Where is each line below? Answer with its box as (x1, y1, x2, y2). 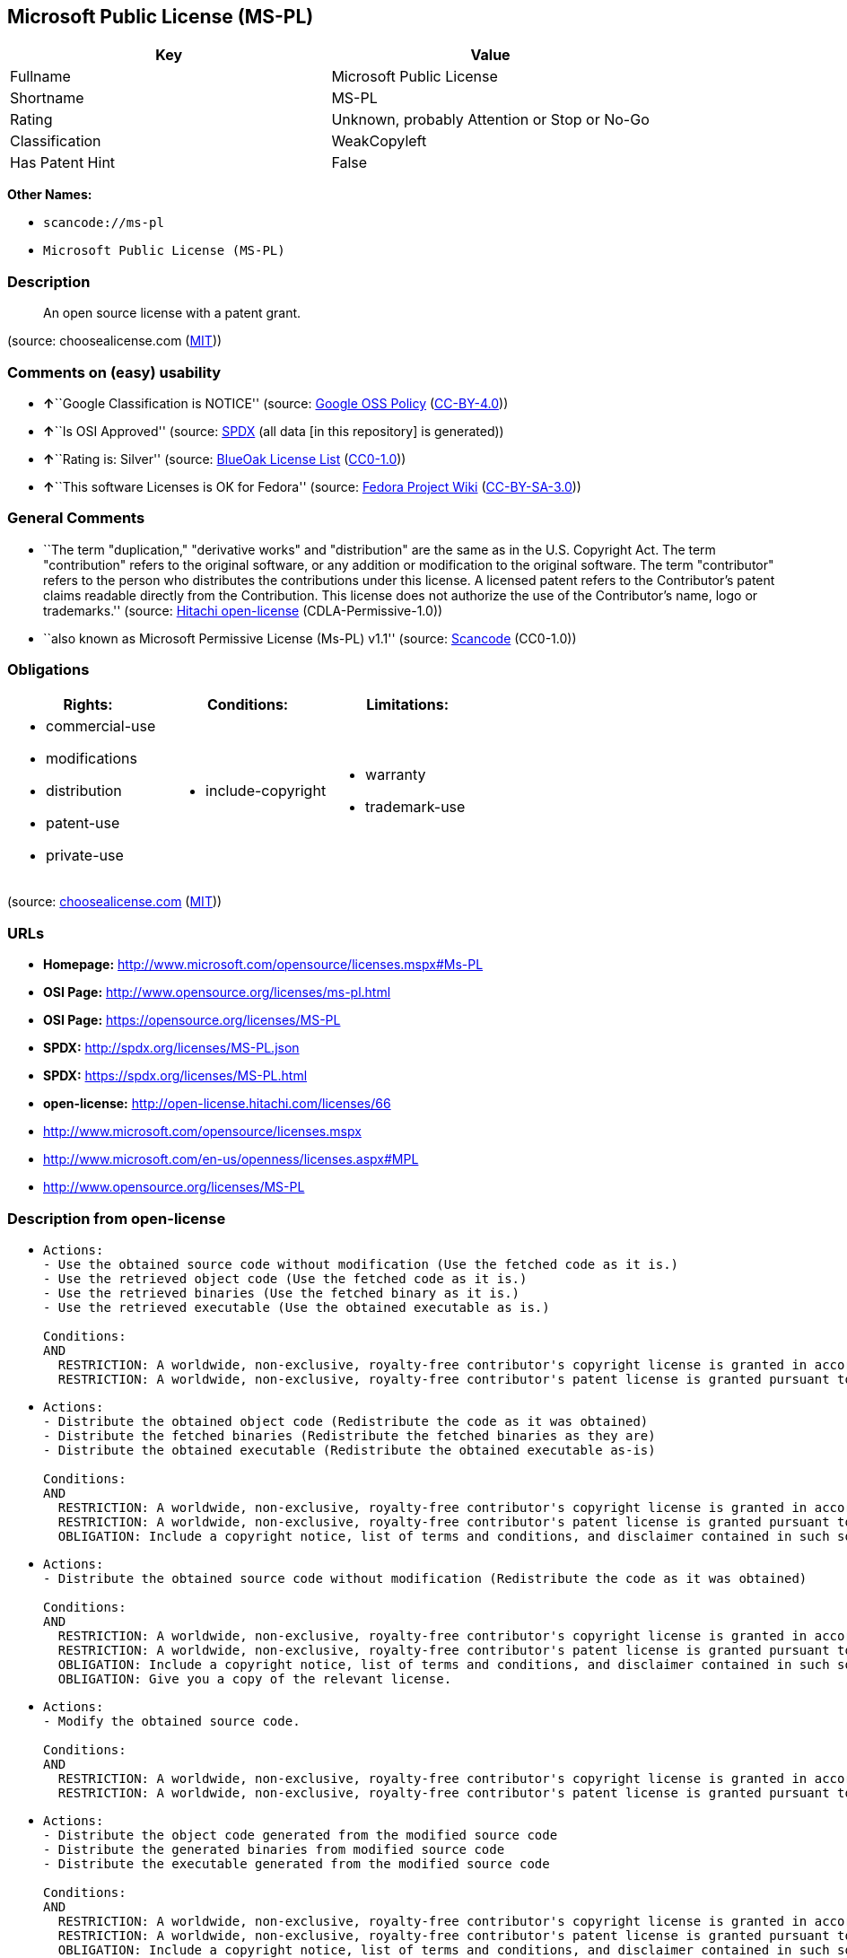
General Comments (7, 509, 145, 528)
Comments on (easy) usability (7, 363, 222, 381)
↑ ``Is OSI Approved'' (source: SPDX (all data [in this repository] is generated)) (43, 423, 504, 439)
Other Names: (7, 187, 92, 203)
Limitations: (366, 695, 450, 714)
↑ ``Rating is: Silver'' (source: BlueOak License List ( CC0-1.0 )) (43, 450, 406, 467)
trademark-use (365, 798, 466, 817)
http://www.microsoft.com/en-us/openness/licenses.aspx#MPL (43, 1151, 419, 1167)
